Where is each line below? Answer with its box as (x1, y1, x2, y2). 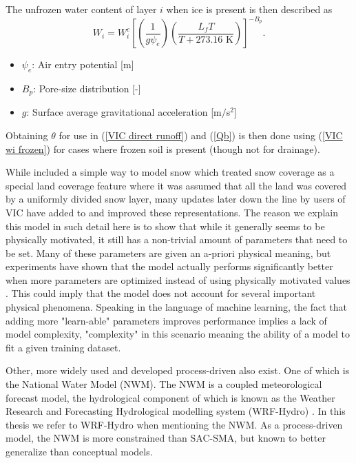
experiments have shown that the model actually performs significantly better (6, 259, 333, 274)
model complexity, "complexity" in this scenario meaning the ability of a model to (6, 327, 350, 341)
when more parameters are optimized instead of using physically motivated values (6, 272, 350, 287)
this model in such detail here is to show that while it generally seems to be (6, 218, 325, 233)
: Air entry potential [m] (32, 57, 134, 72)
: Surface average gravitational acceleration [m (26, 105, 222, 119)
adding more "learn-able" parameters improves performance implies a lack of (6, 313, 327, 327)
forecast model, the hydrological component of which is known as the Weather (6, 390, 335, 404)
